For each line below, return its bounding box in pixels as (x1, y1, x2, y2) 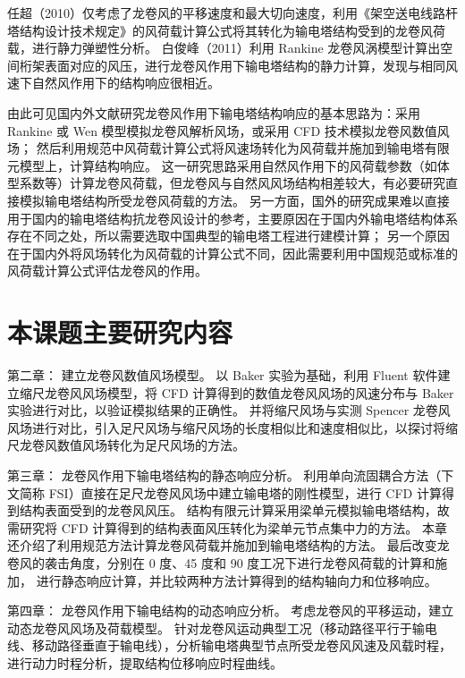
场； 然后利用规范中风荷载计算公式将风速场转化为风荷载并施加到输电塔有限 (7, 139, 450, 157)
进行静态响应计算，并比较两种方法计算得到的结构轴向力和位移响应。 (36, 571, 437, 589)
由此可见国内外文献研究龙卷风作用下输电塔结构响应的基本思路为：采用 (7, 103, 420, 122)
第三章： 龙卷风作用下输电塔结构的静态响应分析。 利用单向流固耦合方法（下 (7, 466, 454, 484)
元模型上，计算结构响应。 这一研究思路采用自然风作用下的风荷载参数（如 (7, 156, 437, 174)
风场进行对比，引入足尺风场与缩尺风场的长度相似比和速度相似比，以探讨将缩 (7, 418, 458, 436)
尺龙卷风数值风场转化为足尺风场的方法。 (7, 436, 245, 454)
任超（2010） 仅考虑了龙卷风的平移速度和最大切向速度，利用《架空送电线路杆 (7, 4, 458, 21)
